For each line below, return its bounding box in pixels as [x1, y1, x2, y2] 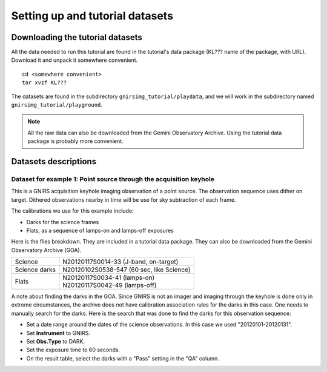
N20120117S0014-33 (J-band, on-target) [62, 257, 179, 266]
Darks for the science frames [26, 218, 99, 225]
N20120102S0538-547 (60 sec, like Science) [62, 265, 191, 274]
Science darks [15, 265, 56, 274]
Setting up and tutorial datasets [11, 9, 174, 22]
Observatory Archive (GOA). [11, 246, 82, 254]
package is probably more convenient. [27, 138, 124, 145]
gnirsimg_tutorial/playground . [11, 101, 103, 108]
